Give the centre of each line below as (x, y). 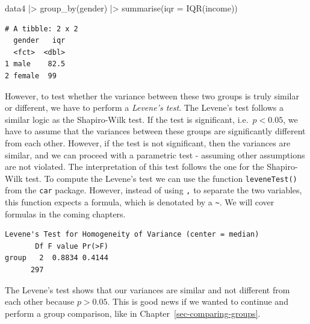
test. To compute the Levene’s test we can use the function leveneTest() (161, 178)
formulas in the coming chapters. (65, 213)
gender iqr (39, 41)
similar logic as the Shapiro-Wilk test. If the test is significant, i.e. (127, 119)
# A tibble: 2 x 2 (42, 29)
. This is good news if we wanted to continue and (198, 301)
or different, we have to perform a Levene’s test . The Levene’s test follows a (144, 107)
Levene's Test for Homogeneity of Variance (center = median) (132, 235)
